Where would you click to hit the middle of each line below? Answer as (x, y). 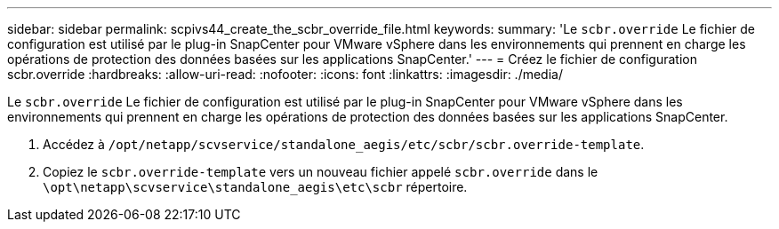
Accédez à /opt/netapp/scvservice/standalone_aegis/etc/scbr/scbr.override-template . (344, 144)
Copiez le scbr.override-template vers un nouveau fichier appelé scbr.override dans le (321, 172)
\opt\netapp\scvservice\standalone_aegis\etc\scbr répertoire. (255, 187)
